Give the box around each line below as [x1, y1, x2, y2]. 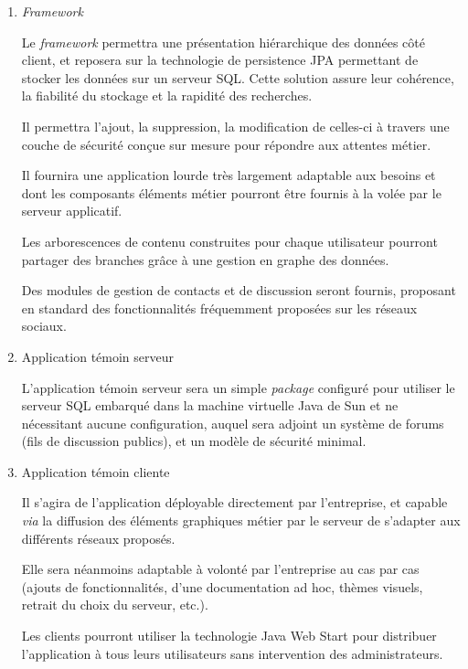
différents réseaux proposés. [21, 528, 175, 547]
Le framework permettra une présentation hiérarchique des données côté [21, 32, 425, 51]
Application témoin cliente [21, 462, 170, 481]
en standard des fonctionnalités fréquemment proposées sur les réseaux [21, 298, 418, 317]
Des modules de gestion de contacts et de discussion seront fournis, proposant [21, 281, 456, 300]
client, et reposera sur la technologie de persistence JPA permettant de [21, 50, 419, 69]
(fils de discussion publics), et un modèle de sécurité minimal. [21, 431, 367, 451]
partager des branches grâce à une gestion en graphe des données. [21, 250, 389, 269]
